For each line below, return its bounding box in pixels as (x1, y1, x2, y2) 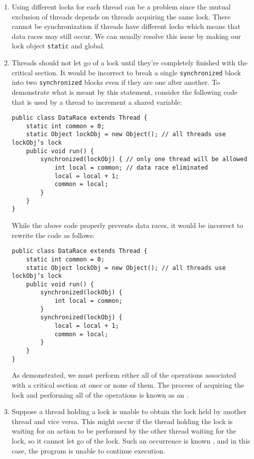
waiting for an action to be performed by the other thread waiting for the (11, 426, 237, 436)
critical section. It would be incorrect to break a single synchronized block (11, 67, 241, 77)
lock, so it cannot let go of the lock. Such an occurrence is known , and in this (11, 435, 251, 446)
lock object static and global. (11, 40, 105, 51)
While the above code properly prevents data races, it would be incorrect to (11, 220, 244, 230)
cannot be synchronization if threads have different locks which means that (11, 21, 241, 31)
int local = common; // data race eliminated (54, 164, 208, 172)
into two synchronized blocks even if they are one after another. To (11, 77, 220, 87)
